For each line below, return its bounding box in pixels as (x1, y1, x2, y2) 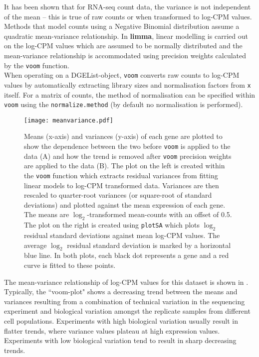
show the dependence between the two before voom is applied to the (24, 141, 231, 151)
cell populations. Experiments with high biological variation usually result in (4, 315, 238, 326)
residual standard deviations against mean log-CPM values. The (24, 230, 220, 240)
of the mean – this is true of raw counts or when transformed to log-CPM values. (4, 11, 252, 21)
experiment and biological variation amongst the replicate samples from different (4, 306, 251, 316)
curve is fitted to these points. (24, 259, 116, 270)
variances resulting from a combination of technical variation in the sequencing (4, 296, 245, 306)
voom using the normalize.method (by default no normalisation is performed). (4, 99, 243, 110)
